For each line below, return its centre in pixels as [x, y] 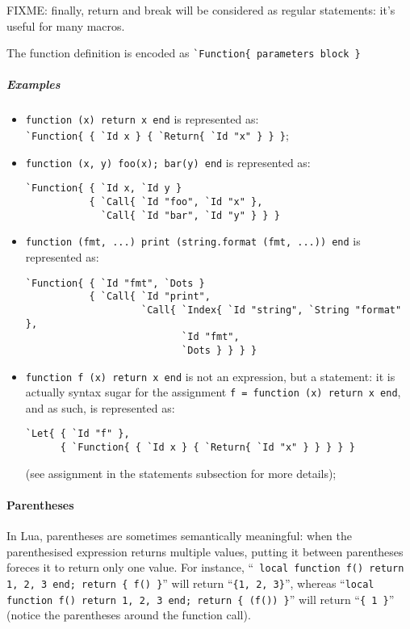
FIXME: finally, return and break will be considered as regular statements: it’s [201, 10]
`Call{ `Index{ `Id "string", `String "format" [271, 310]
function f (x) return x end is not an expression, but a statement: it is [210, 376]
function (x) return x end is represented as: [142, 119]
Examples [33, 84]
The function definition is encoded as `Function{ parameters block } [184, 53]
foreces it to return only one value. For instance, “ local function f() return [205, 567]
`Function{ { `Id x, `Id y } [104, 189]
